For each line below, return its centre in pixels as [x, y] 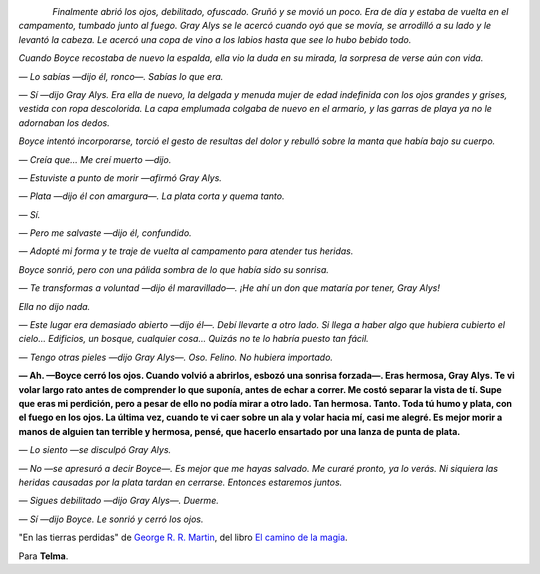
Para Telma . [43, 556]
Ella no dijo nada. [54, 306]
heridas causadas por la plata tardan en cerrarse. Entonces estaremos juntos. [180, 482]
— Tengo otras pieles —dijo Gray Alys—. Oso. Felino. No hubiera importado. [176, 357]
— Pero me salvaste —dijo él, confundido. [105, 233]
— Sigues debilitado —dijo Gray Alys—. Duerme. [118, 501]
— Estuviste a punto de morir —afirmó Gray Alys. [120, 177]
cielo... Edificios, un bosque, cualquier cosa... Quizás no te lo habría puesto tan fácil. [193, 339]
